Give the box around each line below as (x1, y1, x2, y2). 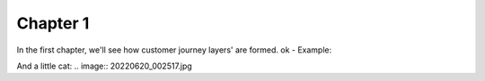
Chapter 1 (16, 13, 90, 33)
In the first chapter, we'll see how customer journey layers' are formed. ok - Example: (16, 45, 332, 55)
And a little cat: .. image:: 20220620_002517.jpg (16, 61, 192, 71)
